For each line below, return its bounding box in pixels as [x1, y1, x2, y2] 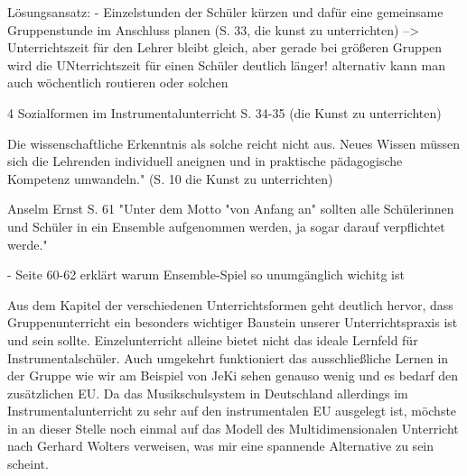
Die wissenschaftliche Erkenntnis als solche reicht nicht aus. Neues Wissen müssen [7, 133, 461, 152]
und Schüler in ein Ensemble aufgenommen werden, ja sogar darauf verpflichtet [7, 216, 445, 235]
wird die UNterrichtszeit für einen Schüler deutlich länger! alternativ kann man [7, 55, 445, 74]
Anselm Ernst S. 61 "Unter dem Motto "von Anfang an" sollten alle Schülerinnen [7, 199, 454, 218]
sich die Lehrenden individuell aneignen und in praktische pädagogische [7, 151, 403, 170]
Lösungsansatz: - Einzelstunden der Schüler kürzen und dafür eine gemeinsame [7, 3, 444, 21]
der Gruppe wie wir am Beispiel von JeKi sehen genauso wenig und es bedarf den [7, 366, 459, 385]
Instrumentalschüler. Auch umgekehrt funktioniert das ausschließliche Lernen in [7, 348, 449, 367]
